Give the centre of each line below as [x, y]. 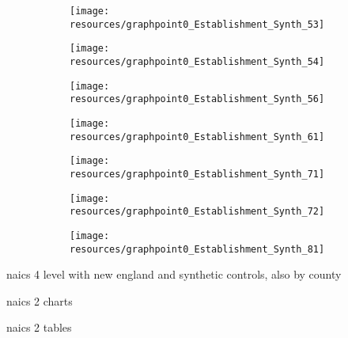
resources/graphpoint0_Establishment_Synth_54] [197, 61]
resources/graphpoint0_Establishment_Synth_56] [197, 99]
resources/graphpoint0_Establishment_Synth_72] [197, 212]
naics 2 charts [40, 300]
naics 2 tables [39, 327]
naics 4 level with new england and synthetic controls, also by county [174, 274]
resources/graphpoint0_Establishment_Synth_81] [197, 249]
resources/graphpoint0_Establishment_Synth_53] [197, 24]
